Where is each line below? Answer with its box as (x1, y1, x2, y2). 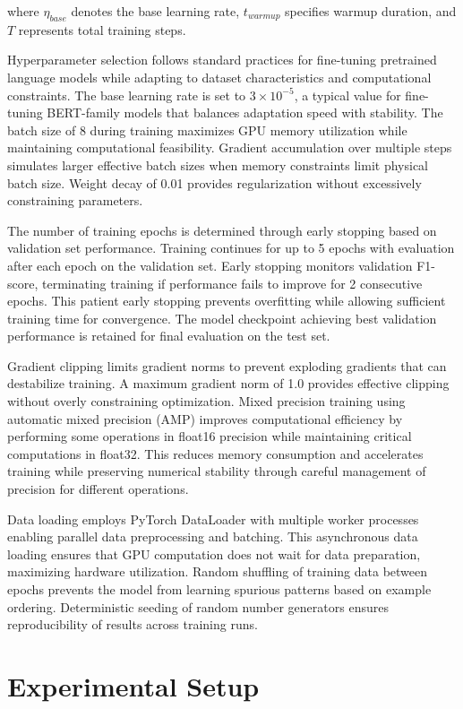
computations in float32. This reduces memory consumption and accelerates (7, 444, 424, 463)
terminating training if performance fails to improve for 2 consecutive (41, 273, 423, 292)
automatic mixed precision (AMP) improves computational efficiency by (7, 409, 403, 428)
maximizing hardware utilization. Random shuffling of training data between (7, 562, 428, 581)
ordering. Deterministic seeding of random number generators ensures (7, 597, 389, 616)
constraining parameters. (7, 191, 143, 210)
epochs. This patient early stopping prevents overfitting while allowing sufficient (7, 291, 446, 310)
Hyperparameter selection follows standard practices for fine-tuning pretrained (7, 50, 437, 69)
